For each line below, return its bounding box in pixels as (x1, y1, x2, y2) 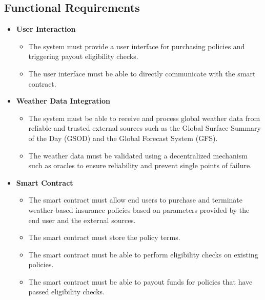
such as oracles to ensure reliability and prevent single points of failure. (28, 160, 252, 171)
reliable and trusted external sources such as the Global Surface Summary (28, 123, 261, 133)
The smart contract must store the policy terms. (28, 232, 180, 243)
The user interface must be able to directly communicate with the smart (28, 68, 256, 78)
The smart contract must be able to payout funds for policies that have (28, 276, 253, 287)
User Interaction (16, 24, 76, 34)
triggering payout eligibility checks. (28, 51, 138, 62)
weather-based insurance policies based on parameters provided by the (28, 204, 250, 215)
